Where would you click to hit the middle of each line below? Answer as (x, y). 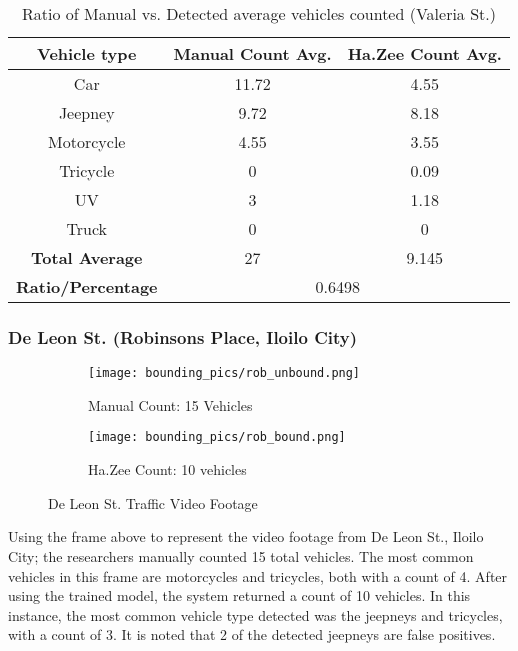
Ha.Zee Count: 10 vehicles (167, 469)
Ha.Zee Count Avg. (424, 53)
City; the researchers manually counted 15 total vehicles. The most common (241, 555)
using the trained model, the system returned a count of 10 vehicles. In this (239, 595)
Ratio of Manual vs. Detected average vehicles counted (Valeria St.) (258, 13)
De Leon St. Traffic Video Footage (153, 502)
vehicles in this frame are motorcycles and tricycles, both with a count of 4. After (258, 575)
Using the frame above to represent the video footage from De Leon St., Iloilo (246, 536)
